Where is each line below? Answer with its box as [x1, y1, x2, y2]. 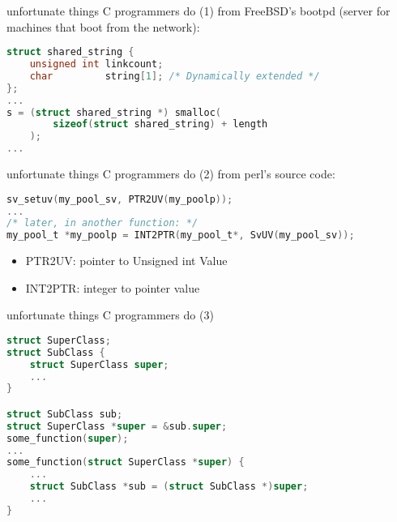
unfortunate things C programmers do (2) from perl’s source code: [6, 165, 335, 182]
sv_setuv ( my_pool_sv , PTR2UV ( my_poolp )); [6, 193, 233, 205]
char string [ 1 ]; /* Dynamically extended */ [29, 70, 320, 82]
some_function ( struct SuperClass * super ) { [6, 456, 245, 469]
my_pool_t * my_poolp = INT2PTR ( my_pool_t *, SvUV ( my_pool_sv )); [6, 229, 355, 242]
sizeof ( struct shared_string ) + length [53, 118, 268, 130]
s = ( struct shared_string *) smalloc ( [6, 106, 221, 118]
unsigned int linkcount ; [29, 58, 164, 71]
